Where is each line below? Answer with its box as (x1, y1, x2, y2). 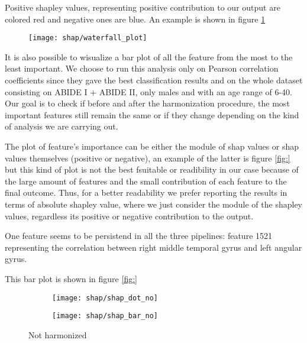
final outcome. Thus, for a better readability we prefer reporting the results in (5, 186, 287, 199)
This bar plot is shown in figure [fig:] (5, 272, 137, 284)
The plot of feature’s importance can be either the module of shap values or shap (5, 140, 299, 152)
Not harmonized (28, 328, 87, 341)
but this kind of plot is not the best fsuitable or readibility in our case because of (5, 163, 299, 176)
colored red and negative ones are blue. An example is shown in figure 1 (5, 12, 266, 25)
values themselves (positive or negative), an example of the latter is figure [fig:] (5, 151, 290, 164)
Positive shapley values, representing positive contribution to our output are (5, 1, 280, 13)
